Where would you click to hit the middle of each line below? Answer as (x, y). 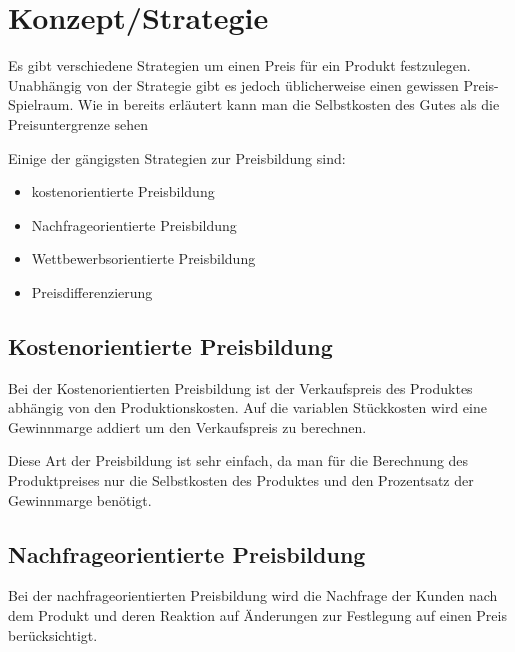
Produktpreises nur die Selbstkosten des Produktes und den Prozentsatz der (241, 480)
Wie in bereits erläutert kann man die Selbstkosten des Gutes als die (289, 104)
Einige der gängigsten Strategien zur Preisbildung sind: (177, 157)
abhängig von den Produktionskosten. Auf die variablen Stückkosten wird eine (247, 407)
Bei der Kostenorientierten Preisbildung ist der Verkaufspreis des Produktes (240, 387)
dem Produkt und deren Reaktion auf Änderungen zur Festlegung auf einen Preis (257, 615)
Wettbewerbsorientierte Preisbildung (143, 258)
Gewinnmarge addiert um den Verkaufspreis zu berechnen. (187, 426)
